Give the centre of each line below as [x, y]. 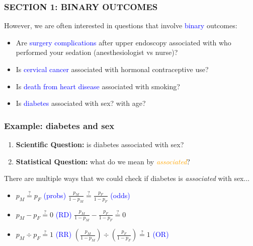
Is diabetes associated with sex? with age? [81, 103]
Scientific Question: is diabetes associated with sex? [100, 144]
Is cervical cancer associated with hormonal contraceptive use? [112, 69]
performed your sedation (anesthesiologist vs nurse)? [97, 52]
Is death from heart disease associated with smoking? [98, 86]
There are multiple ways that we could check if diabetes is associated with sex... [127, 178]
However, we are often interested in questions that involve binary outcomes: [121, 25]
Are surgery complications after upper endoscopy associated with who [123, 42]
